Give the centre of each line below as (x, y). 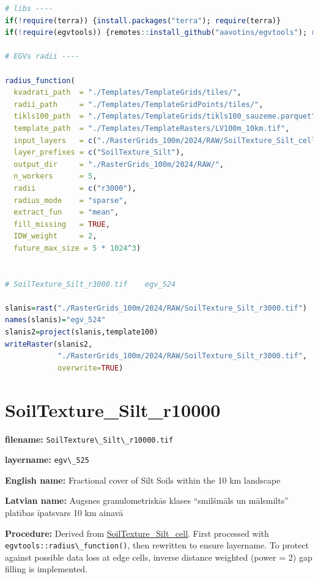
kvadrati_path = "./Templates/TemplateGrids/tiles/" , (128, 93)
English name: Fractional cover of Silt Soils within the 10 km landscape (143, 480)
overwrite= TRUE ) (90, 368)
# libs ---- (29, 9)
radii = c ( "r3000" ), (75, 188)
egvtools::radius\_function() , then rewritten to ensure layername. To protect (157, 545)
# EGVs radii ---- (42, 57)
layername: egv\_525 (47, 459)
